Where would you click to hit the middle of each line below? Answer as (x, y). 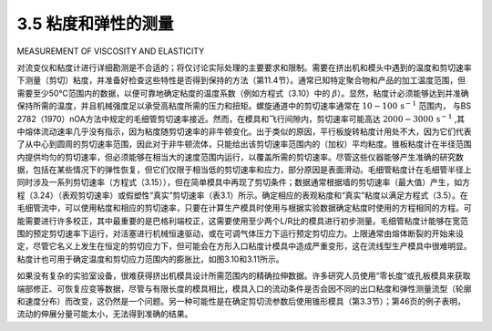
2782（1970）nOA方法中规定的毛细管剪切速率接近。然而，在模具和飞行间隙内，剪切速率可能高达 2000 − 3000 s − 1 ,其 (241, 118)
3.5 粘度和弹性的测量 (95, 24)
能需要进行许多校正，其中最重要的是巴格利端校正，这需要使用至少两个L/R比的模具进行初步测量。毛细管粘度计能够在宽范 (242, 221)
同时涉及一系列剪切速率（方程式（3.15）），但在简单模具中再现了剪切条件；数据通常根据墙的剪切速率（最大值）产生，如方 (244, 182)
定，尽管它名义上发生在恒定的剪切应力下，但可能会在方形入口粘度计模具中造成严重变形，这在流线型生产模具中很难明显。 (244, 246)
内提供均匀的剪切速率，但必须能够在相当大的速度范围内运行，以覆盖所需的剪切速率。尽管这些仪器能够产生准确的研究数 (240, 157)
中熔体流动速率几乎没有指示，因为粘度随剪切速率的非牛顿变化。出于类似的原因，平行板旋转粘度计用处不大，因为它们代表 (244, 131)
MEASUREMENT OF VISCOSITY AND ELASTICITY (111, 51)
